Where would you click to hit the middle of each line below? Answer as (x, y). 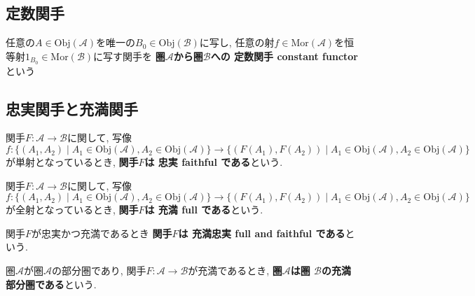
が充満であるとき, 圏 (235, 270)
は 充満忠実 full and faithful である (262, 233)
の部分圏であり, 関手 (99, 270)
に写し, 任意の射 (237, 42)
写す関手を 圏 (134, 56)
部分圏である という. (51, 284)
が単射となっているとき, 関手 (72, 162)
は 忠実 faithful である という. (214, 162)
